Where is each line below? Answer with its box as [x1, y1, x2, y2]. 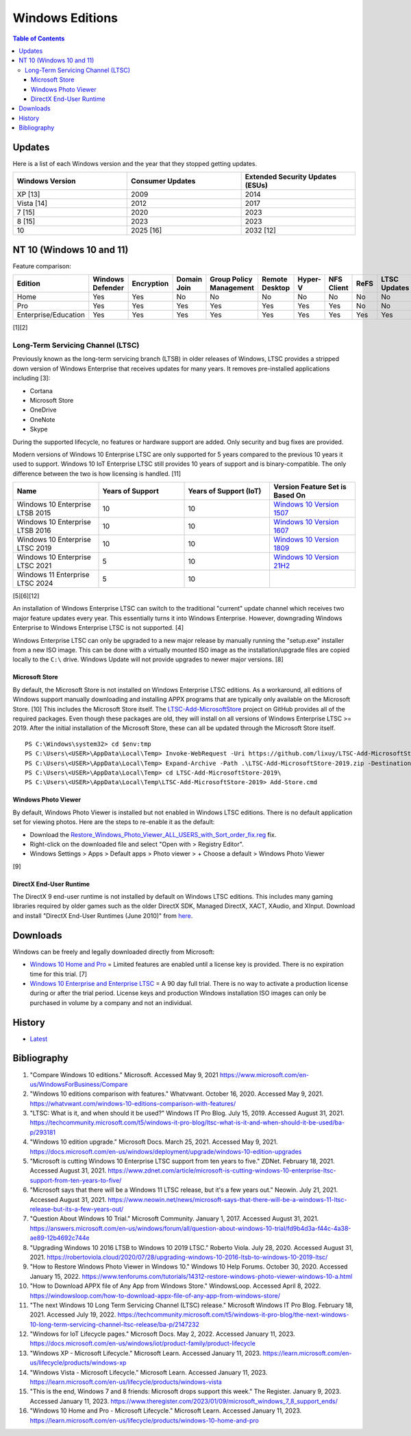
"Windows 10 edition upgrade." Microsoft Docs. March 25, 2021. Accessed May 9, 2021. [29, 1138, 278, 1146]
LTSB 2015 [16, 508, 51, 518]
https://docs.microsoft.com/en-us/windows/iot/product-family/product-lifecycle [29, 1339, 256, 1347]
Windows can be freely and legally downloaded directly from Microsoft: [12, 947, 215, 956]
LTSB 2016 [16, 526, 51, 535]
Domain [176, 274, 202, 284]
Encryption [132, 279, 169, 288]
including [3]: [12, 374, 51, 382]
